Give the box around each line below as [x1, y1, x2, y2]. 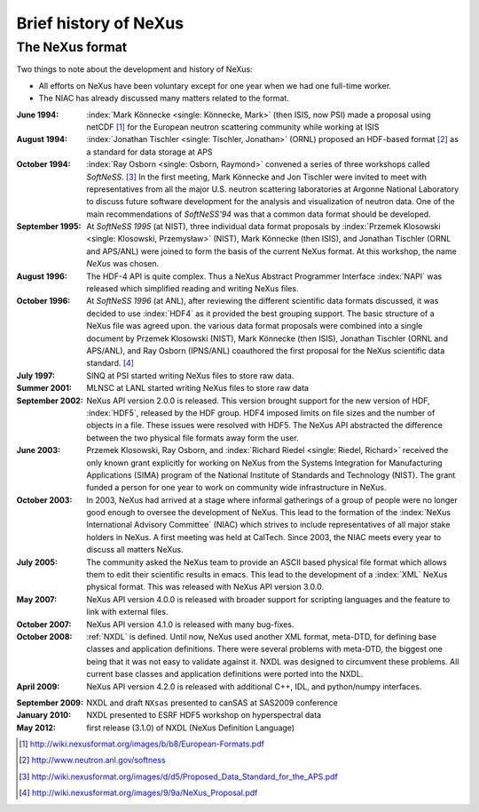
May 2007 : [16, 593, 58, 604]
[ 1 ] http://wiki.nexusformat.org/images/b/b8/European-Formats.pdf [19, 738, 265, 750]
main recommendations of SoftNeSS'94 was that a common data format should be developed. [86, 209, 431, 219]
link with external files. [86, 607, 169, 617]
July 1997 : [16, 370, 55, 381]
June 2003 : [16, 445, 61, 456]
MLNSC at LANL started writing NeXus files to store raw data [86, 383, 310, 394]
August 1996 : [16, 271, 68, 282]
